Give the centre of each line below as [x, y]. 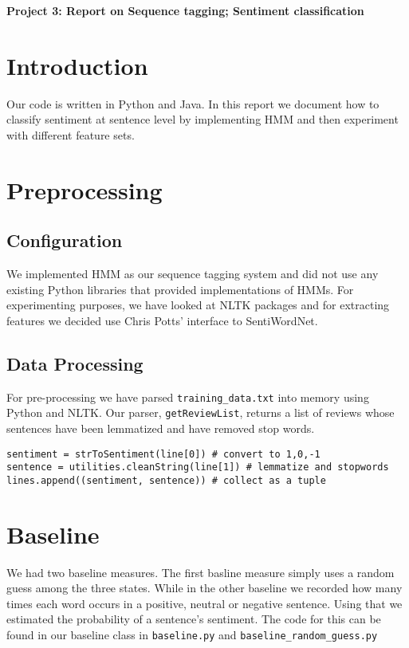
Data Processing [75, 363]
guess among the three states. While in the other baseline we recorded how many [204, 588]
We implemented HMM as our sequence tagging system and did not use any [193, 274]
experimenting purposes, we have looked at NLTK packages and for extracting [198, 305]
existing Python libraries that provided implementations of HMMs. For [180, 289]
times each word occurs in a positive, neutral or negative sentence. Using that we [204, 603]
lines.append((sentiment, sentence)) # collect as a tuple [166, 480]
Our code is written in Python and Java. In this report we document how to [193, 103]
